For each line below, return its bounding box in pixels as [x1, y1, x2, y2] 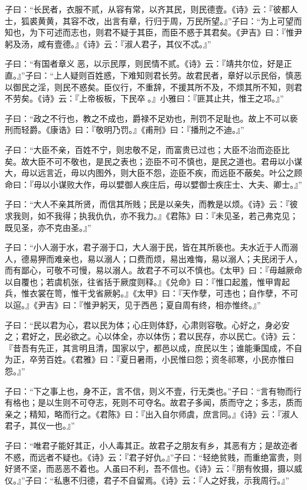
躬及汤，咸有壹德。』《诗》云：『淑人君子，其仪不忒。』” [5, 37, 211, 50]
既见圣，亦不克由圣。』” [5, 221, 92, 233]
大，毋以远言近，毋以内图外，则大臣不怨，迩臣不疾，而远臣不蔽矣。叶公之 [5, 166, 294, 179]
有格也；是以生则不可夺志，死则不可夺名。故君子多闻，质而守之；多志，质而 [5, 396, 302, 409]
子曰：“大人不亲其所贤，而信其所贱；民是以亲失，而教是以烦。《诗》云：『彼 [5, 198, 298, 210]
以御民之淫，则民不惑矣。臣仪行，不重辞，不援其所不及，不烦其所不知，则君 [5, 80, 302, 93]
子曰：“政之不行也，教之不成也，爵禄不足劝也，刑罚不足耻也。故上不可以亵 [5, 112, 298, 124]
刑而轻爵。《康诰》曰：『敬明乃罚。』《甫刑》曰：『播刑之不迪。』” [5, 123, 244, 136]
